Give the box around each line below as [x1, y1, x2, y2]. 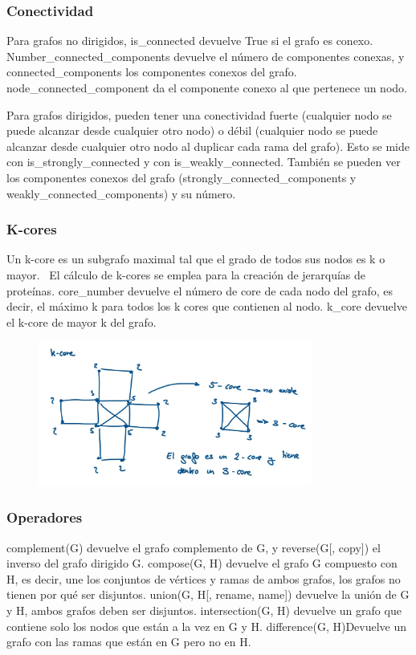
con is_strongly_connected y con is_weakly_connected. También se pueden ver [6, 153, 401, 170]
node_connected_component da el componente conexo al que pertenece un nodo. [6, 79, 407, 96]
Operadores [6, 507, 83, 527]
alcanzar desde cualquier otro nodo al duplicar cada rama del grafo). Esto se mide [6, 137, 410, 154]
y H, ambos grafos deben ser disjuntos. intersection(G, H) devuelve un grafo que [6, 602, 402, 619]
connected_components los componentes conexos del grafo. [6, 63, 297, 80]
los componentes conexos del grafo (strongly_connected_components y [6, 169, 357, 185]
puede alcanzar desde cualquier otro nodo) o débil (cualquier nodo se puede [6, 122, 378, 139]
